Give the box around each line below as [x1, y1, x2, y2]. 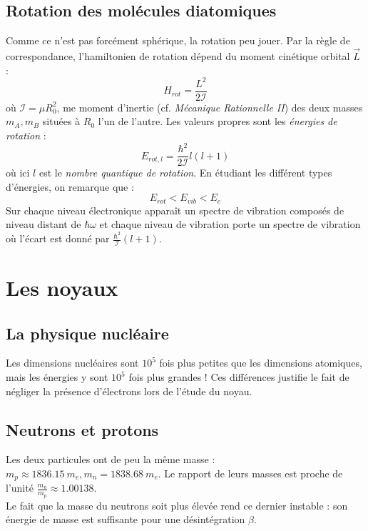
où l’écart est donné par [6, 231, 110, 246]
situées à [42, 114, 81, 129]
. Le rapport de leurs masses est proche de [158, 466, 343, 480]
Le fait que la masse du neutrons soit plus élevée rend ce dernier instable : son [6, 497, 348, 512]
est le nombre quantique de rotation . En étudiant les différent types [39, 165, 332, 180]
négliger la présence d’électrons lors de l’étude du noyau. [6, 383, 252, 398]
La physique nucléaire [6, 322, 169, 344]
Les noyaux [6, 273, 118, 302]
